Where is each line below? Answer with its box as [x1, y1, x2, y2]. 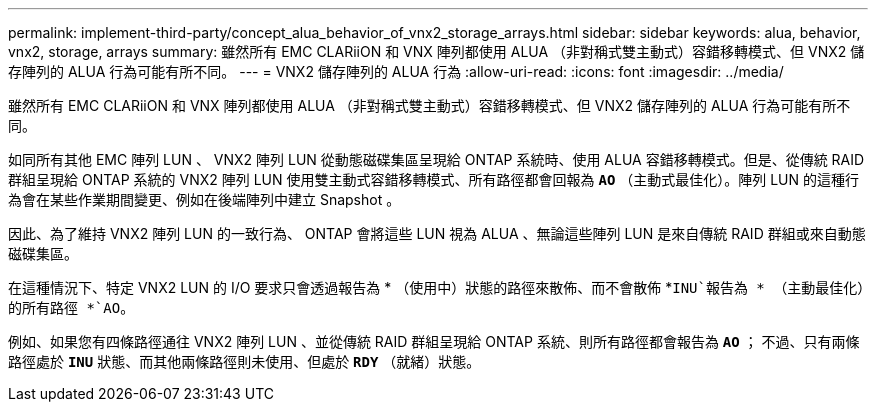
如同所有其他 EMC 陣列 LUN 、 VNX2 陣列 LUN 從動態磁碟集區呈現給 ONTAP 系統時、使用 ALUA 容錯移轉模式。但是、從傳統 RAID [8, 151, 865, 168]
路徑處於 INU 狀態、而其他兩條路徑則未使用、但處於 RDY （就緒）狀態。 [8, 353, 481, 370]
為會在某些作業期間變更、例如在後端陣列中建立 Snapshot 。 [8, 191, 401, 208]
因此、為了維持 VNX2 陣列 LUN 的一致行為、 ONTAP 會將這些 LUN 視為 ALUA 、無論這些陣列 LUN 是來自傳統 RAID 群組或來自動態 [8, 225, 866, 242]
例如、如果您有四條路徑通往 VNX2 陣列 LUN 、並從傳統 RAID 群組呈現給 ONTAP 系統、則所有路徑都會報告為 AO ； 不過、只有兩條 [8, 333, 860, 350]
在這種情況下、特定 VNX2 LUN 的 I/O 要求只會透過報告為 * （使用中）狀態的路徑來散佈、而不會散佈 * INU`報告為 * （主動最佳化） [8, 279, 865, 296]
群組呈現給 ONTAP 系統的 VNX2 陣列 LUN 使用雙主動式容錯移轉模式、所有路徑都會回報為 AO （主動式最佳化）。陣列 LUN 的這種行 [8, 171, 860, 188]
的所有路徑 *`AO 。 [8, 299, 135, 316]
